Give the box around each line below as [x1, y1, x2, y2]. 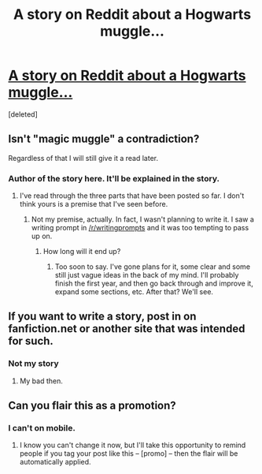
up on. [31, 231, 53, 241]
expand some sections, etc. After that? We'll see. [54, 287, 214, 297]
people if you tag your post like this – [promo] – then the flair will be [19, 449, 238, 458]
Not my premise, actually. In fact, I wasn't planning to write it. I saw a [31, 215, 254, 224]
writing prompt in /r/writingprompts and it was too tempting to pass [31, 223, 249, 233]
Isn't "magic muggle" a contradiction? [8, 132, 200, 146]
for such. [8, 334, 54, 348]
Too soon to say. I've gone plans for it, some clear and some [54, 262, 250, 271]
